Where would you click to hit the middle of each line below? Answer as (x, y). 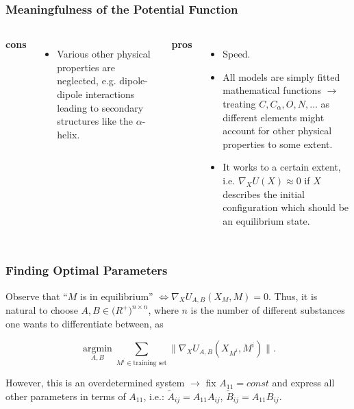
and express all (303, 383)
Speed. (237, 54)
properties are (86, 67)
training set (150, 363)
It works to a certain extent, (282, 167)
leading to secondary (100, 107)
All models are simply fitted (281, 76)
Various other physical (104, 54)
